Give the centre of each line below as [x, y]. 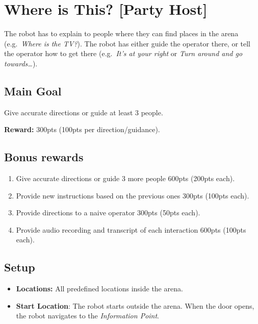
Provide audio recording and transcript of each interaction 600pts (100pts [131, 229]
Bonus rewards [44, 157]
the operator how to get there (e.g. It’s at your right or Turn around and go [123, 53]
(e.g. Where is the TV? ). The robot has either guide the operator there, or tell [127, 43]
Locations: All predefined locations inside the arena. [99, 289]
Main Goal [33, 91]
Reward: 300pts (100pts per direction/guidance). [82, 129]
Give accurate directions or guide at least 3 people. [84, 112]
